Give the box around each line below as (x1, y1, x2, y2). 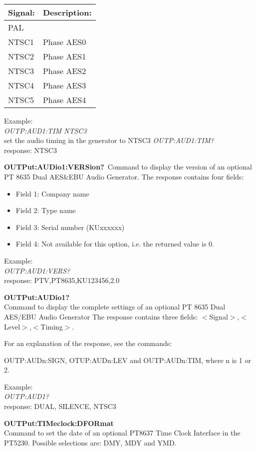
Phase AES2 (42, 65, 86, 76)
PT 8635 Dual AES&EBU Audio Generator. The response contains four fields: (4, 171, 244, 181)
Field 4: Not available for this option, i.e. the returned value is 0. (15, 238, 214, 249)
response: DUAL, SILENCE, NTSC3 (4, 401, 116, 411)
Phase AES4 (42, 94, 86, 105)
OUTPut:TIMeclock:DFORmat (4, 417, 114, 428)
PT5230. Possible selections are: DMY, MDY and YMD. (4, 437, 177, 447)
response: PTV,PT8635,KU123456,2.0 (4, 275, 120, 285)
